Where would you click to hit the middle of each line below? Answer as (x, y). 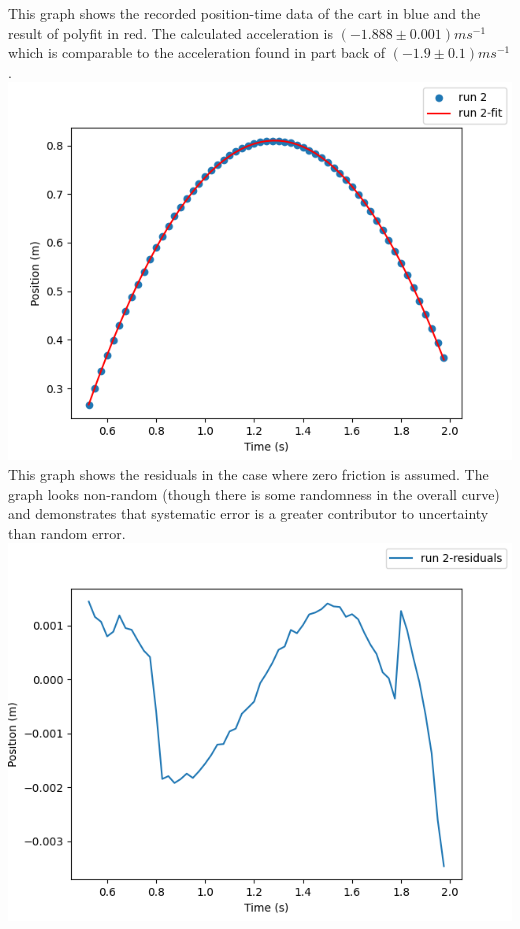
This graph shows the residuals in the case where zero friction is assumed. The (248, 473)
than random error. (67, 532)
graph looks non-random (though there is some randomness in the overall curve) (254, 493)
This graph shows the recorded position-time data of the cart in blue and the (244, 13)
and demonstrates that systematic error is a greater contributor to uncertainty (248, 513)
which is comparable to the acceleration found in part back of (197, 52)
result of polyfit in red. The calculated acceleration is (170, 32)
